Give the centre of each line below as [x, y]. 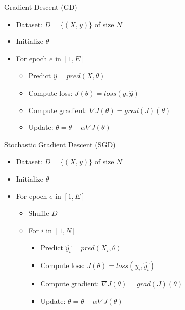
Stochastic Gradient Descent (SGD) [60, 144]
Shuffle [39, 213]
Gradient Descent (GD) [41, 7]
